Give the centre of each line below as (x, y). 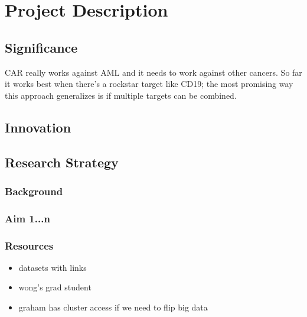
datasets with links (53, 267)
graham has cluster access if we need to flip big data (113, 307)
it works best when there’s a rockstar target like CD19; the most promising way (149, 84)
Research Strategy (62, 162)
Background (34, 191)
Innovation (38, 127)
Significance (41, 47)
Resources (29, 245)
